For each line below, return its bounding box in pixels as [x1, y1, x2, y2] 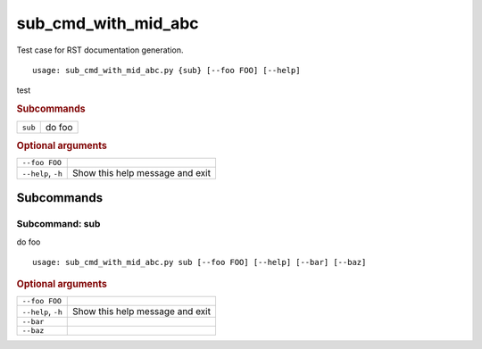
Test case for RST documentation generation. [16, 45, 184, 55]
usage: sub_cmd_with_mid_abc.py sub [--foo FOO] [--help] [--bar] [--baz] [32, 257, 367, 268]
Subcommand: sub [16, 218, 101, 230]
